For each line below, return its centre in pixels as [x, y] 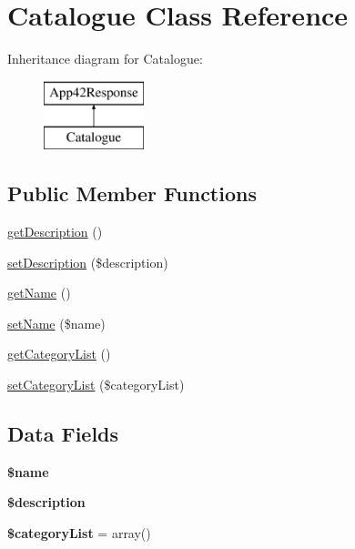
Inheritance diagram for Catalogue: [105, 59]
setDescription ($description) [88, 262]
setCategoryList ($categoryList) [96, 385]
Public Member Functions [132, 193]
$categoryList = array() [79, 533]
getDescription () [55, 232]
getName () [39, 293]
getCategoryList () [59, 354]
